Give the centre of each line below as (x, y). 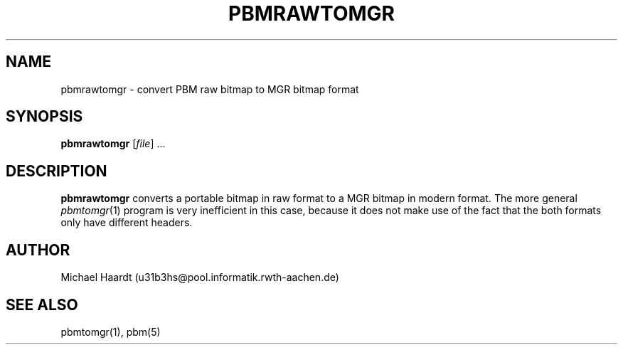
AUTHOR (38, 250)
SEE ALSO (42, 304)
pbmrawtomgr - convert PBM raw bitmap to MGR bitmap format (210, 89)
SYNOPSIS (44, 117)
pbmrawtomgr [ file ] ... (113, 144)
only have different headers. (127, 223)
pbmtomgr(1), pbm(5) (111, 332)
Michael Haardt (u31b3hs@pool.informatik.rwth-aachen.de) (200, 277)
